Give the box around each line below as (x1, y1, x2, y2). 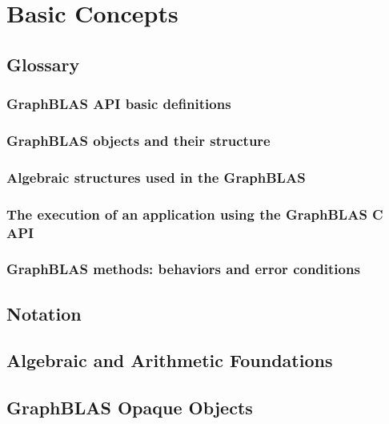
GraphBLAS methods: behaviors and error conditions (6, 259, 360, 279)
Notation (6, 301, 82, 325)
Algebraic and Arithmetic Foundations (6, 348, 333, 373)
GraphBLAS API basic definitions (6, 94, 231, 114)
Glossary (6, 51, 80, 76)
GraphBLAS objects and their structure (6, 130, 271, 150)
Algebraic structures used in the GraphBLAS (6, 167, 306, 187)
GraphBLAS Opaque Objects (6, 395, 253, 420)
